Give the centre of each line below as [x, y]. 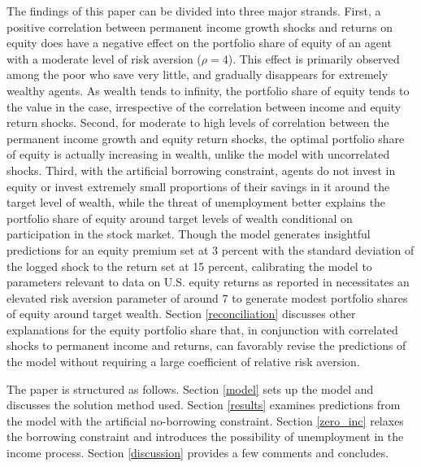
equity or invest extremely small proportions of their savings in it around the [198, 186]
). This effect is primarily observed [314, 58]
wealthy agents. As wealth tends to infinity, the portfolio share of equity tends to [208, 90]
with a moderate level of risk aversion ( [104, 58]
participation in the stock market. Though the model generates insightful [189, 234]
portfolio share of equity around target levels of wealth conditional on [180, 218]
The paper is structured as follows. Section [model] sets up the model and [190, 388]
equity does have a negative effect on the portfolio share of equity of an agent [199, 43]
